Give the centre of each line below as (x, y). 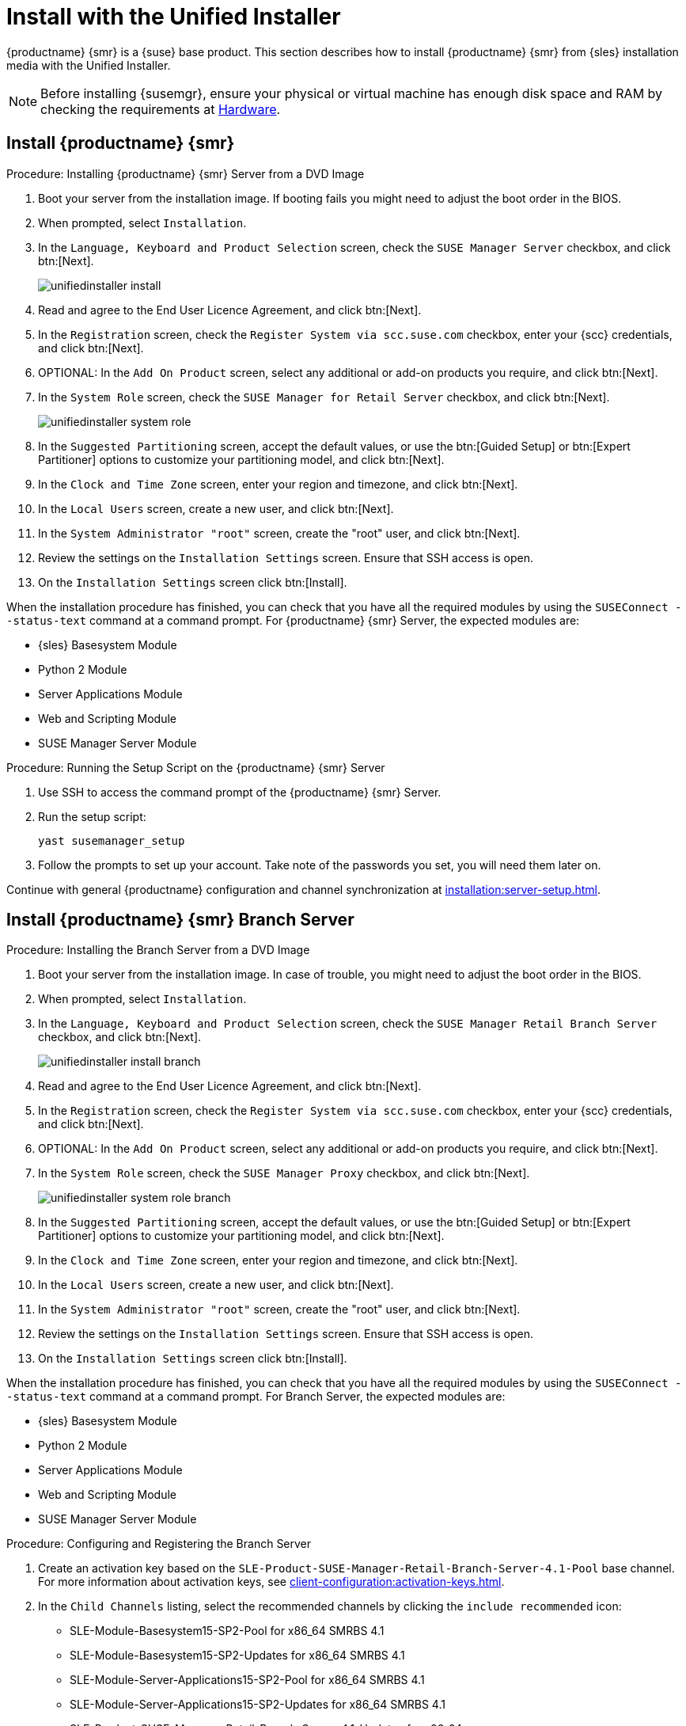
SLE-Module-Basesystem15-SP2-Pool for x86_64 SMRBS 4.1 (227, 1631)
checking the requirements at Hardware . (161, 109)
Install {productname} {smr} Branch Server (180, 920)
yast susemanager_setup (112, 840)
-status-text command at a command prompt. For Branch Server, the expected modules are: (256, 1397)
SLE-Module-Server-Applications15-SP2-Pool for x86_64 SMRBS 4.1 (247, 1680)
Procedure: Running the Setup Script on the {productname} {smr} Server (196, 767)
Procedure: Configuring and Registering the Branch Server (159, 1544)
